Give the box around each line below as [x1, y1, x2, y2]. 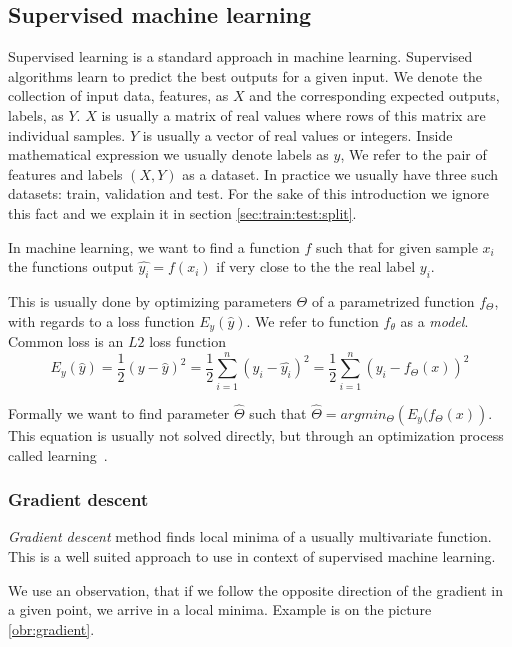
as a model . [400, 310, 469, 331]
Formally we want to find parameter [8, 402, 230, 423]
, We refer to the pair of [340, 144, 487, 165]
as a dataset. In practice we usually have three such [182, 163, 499, 184]
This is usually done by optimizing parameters [8, 290, 292, 311]
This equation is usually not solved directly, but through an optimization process [8, 424, 504, 445]
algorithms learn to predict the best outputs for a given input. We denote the [8, 65, 483, 86]
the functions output [8, 256, 134, 277]
